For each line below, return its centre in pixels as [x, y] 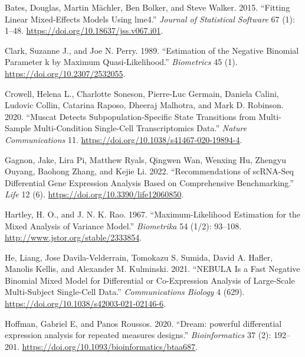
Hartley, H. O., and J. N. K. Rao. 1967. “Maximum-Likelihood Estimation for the [153, 214]
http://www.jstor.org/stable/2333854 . [73, 237]
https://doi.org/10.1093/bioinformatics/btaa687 [109, 346]
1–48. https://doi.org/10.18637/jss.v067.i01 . [84, 30]
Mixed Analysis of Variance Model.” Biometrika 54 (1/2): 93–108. [123, 225]
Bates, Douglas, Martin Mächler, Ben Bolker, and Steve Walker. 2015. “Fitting [147, 7]
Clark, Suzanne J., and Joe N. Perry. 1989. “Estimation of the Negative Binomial [152, 50]
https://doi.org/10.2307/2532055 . [65, 73]
